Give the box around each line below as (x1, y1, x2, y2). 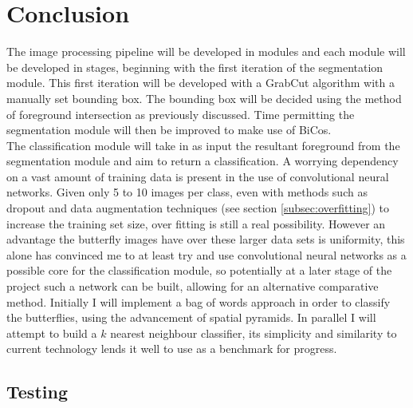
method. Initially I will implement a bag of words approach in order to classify (6, 293, 391, 310)
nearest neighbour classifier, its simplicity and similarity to (110, 324, 397, 341)
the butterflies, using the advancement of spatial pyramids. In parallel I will (6, 309, 376, 326)
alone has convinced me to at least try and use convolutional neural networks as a (6, 246, 407, 263)
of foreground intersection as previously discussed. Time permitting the (6, 105, 355, 122)
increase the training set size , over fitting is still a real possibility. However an (6, 215, 386, 232)
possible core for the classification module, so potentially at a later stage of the (6, 262, 392, 279)
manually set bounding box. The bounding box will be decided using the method (6, 89, 402, 106)
